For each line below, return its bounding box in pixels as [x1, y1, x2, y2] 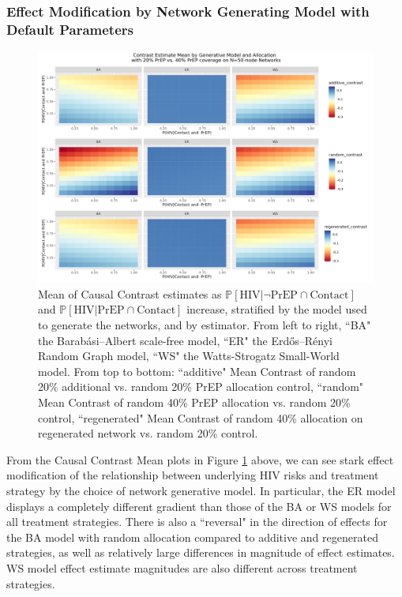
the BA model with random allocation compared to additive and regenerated [6, 528, 378, 545]
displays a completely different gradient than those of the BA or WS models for [6, 497, 392, 514]
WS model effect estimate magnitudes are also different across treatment [6, 559, 358, 576]
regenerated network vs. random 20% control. [38, 425, 258, 441]
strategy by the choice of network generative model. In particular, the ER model [6, 482, 396, 499]
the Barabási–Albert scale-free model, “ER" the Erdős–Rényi [38, 332, 332, 348]
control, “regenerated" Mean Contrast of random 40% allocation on [38, 409, 363, 426]
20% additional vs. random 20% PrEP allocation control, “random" [38, 378, 364, 395]
